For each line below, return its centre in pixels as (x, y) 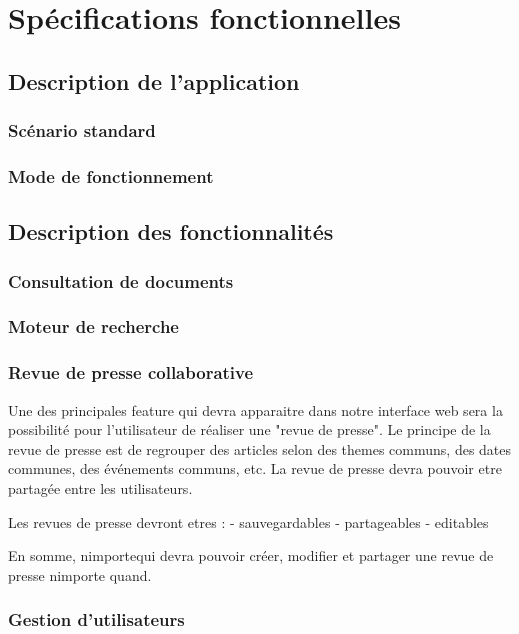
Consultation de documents (121, 280)
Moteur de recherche (93, 326)
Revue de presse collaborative (131, 372)
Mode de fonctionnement (111, 175)
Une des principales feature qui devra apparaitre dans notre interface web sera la (255, 409)
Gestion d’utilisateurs (96, 619)
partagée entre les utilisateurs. (100, 487)
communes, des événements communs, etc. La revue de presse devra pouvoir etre (255, 468)
